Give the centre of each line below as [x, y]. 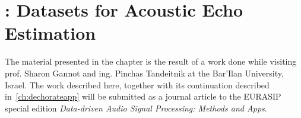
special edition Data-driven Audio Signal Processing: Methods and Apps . [136, 108]
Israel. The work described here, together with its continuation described [137, 84]
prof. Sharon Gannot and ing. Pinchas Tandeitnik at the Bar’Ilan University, [144, 73]
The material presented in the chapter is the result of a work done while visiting [151, 61]
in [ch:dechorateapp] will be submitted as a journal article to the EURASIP [143, 96]
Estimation [50, 33]
